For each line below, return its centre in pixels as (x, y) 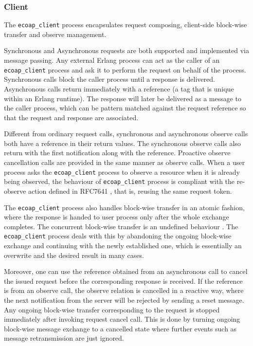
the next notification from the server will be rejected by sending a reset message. (124, 300)
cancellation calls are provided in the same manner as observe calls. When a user (124, 162)
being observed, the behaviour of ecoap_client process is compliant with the (119, 181)
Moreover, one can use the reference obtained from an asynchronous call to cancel (126, 271)
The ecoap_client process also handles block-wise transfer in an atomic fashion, (124, 207)
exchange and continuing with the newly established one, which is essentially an (123, 246)
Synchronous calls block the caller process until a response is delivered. (109, 79)
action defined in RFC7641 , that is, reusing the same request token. (130, 191)
